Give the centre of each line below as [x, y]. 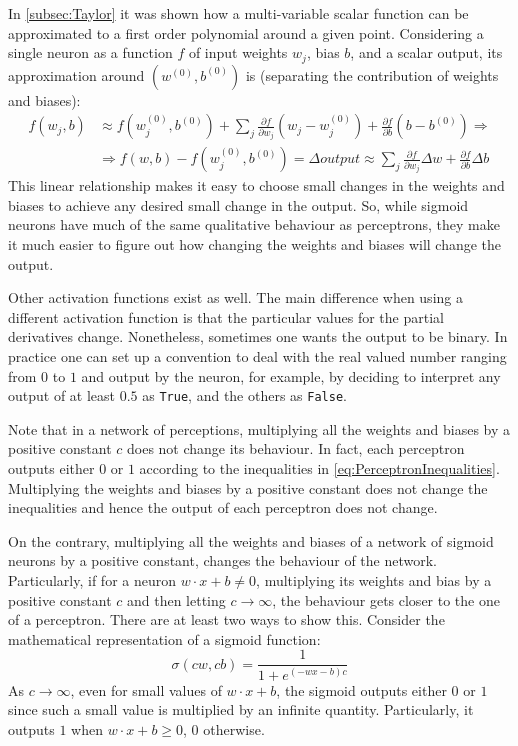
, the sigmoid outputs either [361, 689]
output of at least [62, 395]
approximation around [76, 74]
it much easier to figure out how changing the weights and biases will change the [255, 244]
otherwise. [234, 729]
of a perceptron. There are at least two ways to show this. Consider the [226, 619]
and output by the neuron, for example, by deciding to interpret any [291, 375]
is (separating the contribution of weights [372, 74]
